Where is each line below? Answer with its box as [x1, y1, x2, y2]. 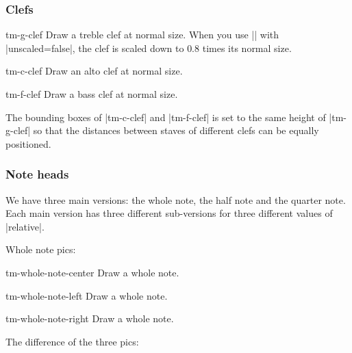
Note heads [5, 166, 69, 183]
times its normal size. [202, 40, 292, 55]
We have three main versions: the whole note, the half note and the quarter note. [5, 192, 346, 207]
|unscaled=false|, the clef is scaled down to [5, 40, 184, 55]
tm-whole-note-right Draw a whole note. [5, 311, 174, 326]
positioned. [5, 136, 51, 151]
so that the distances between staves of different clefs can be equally [33, 123, 319, 138]
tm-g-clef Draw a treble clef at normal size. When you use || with [5, 27, 279, 42]
